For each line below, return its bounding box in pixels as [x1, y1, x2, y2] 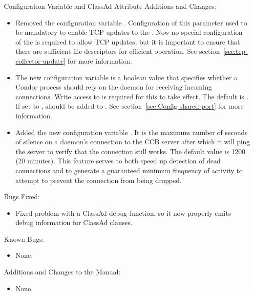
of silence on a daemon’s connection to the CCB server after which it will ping [15, 136, 250, 147]
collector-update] [15, 55, 66, 66]
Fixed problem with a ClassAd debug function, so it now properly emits [15, 207, 231, 218]
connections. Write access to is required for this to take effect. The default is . [15, 91, 249, 101]
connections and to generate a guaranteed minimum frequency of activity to [15, 165, 243, 175]
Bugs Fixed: [4, 191, 40, 202]
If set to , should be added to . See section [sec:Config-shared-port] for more [15, 101, 244, 111]
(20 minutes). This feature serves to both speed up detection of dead [15, 156, 221, 166]
